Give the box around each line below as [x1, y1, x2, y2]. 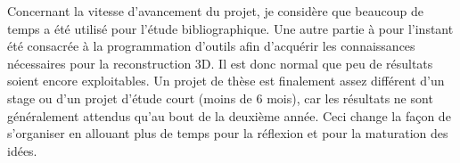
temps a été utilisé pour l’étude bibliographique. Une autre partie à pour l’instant [7, 19, 454, 37]
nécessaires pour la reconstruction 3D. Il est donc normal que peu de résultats [7, 53, 433, 72]
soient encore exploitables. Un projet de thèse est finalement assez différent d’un [7, 71, 445, 90]
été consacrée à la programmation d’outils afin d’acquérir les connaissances [7, 37, 415, 55]
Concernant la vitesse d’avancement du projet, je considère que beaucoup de [7, 2, 423, 20]
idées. [7, 141, 37, 159]
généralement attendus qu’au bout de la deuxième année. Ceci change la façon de [7, 106, 451, 125]
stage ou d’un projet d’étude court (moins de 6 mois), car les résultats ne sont [7, 88, 433, 107]
